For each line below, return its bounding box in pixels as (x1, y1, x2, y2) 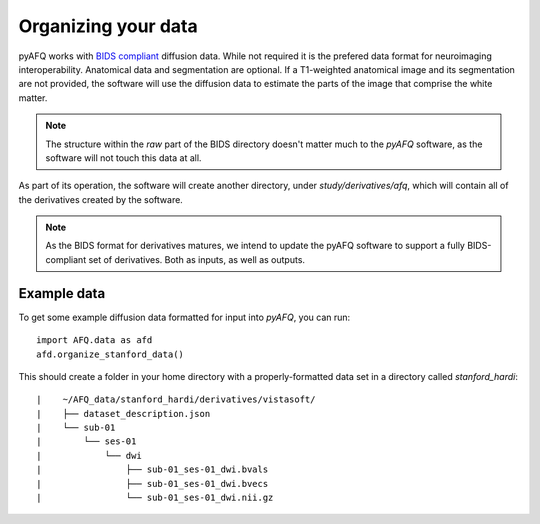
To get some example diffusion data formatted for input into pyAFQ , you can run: (18, 311, 351, 323)
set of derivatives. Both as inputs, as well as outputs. (88, 253, 305, 265)
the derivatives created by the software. (18, 193, 184, 205)
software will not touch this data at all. (45, 151, 202, 164)
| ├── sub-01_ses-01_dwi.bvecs (36, 478, 269, 489)
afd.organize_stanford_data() (36, 348, 185, 360)
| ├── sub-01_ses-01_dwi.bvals (36, 464, 269, 475)
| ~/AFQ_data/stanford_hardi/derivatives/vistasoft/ (36, 394, 316, 405)
